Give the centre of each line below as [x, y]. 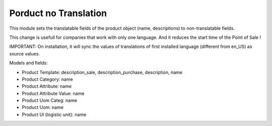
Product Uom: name [43, 107]
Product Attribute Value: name [53, 93]
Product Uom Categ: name [50, 100]
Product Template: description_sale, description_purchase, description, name [102, 72]
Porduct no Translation [58, 13]
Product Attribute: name [47, 86]
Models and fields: [28, 63]
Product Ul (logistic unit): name [54, 114]
